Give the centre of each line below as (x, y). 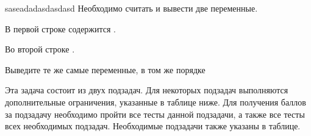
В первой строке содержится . (61, 28)
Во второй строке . (40, 49)
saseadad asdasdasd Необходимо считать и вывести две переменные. (131, 8)
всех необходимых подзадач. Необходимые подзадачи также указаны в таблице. (153, 126)
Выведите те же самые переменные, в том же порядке (105, 69)
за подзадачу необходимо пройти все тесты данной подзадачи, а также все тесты (155, 114)
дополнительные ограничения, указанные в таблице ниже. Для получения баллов (155, 102)
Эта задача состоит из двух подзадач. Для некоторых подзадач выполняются (147, 90)
